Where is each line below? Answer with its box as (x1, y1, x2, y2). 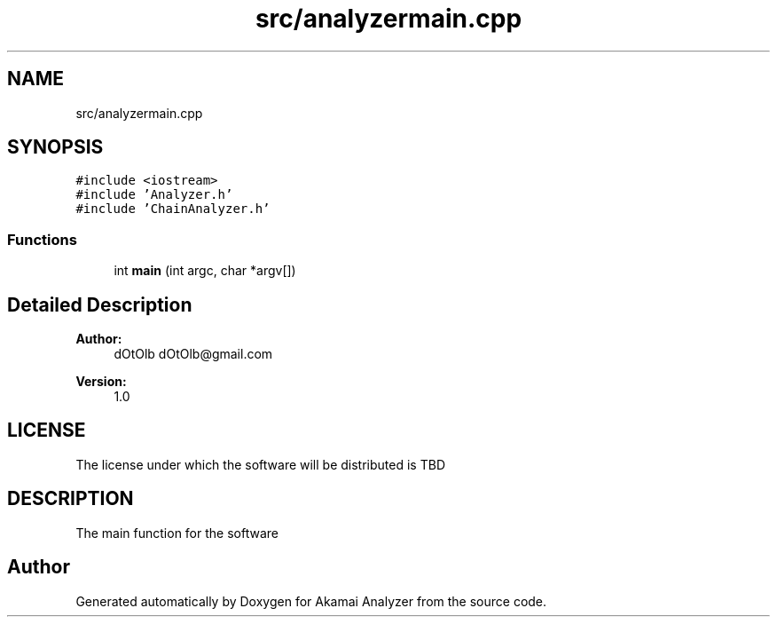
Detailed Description (7, 293, 192, 316)
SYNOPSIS (7, 136, 104, 159)
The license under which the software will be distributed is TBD (75, 456, 445, 472)
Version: (75, 374, 127, 390)
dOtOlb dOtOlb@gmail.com (114, 346, 273, 362)
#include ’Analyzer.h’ (75, 187, 233, 202)
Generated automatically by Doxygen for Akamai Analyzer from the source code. (75, 593, 547, 609)
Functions (7, 230, 77, 249)
